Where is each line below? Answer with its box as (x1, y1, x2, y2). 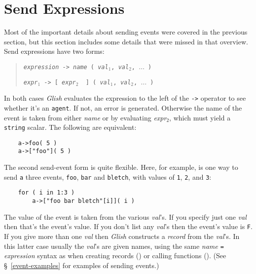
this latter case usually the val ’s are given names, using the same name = (4, 240, 224, 251)
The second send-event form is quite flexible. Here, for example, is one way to (4, 162, 238, 172)
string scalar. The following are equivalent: (4, 122, 137, 132)
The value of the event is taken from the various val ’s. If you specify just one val (4, 211, 247, 222)
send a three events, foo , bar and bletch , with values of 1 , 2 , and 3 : (4, 171, 212, 182)
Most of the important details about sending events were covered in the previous (4, 27, 248, 37)
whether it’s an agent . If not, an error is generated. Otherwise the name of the (4, 102, 242, 113)
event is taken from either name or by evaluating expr (4, 112, 167, 122)
